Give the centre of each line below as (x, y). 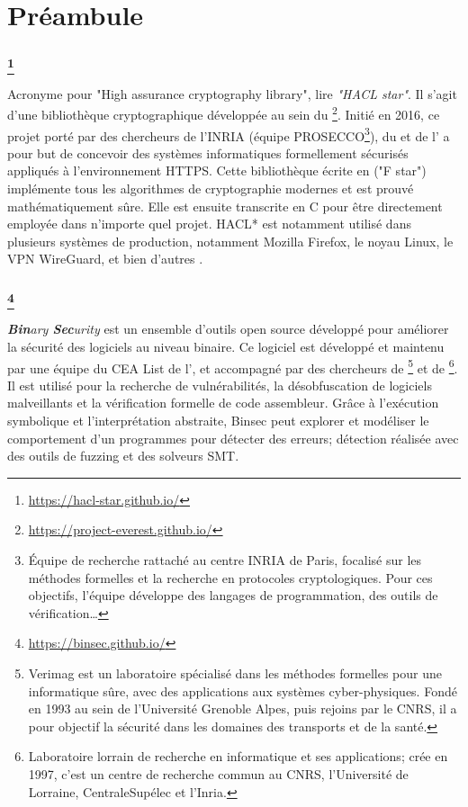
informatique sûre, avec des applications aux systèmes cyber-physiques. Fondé (243, 690)
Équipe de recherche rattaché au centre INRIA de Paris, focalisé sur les (225, 560)
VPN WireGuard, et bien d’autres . (105, 259)
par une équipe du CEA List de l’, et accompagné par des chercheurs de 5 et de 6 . (233, 366)
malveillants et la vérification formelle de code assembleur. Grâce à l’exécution (223, 403)
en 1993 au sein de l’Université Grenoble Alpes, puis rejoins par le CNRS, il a (243, 708)
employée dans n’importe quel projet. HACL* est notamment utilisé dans (209, 224)
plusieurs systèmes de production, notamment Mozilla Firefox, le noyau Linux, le (230, 241)
